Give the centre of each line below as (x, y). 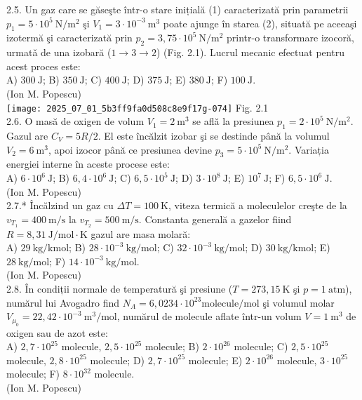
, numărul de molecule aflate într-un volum (209, 316)
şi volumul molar (299, 302)
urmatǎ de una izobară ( (59, 52)
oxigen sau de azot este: (57, 332)
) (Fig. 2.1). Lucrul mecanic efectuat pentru (250, 52)
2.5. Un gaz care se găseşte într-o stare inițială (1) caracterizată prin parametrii (177, 9)
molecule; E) (215, 360)
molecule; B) (172, 346)
